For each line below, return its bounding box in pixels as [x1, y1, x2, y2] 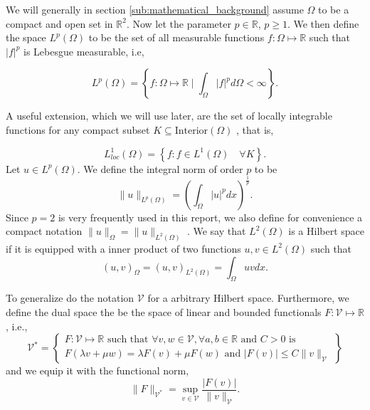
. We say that [186, 224, 246, 238]
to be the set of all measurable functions [88, 30, 265, 45]
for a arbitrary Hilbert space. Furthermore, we [147, 290, 349, 305]
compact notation [6, 224, 83, 238]
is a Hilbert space [288, 224, 365, 238]
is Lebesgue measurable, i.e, [23, 43, 144, 58]
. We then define [287, 16, 359, 31]
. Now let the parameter [126, 16, 231, 31]
